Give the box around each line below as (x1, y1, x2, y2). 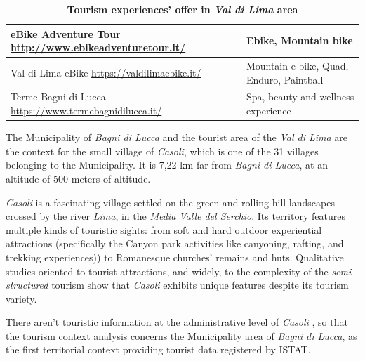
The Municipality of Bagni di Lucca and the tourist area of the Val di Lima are (6, 130, 348, 145)
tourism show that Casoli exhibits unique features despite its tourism (51, 277, 349, 292)
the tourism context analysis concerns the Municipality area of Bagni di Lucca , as (6, 328, 357, 343)
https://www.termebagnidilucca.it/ (11, 103, 162, 118)
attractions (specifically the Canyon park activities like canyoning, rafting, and (6, 236, 344, 251)
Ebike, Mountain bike (246, 33, 353, 48)
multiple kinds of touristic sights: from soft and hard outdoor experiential (6, 222, 322, 237)
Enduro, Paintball (246, 72, 324, 86)
